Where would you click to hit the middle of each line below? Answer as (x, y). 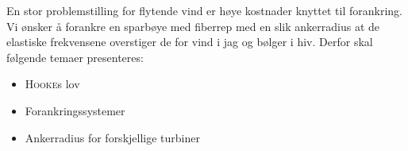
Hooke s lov (52, 84)
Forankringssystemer (75, 110)
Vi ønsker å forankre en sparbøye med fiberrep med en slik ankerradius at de (193, 26)
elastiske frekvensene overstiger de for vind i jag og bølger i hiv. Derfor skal (190, 42)
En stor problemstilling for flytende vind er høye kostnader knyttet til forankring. (204, 10)
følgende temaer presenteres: (75, 57)
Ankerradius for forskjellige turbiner (112, 137)
